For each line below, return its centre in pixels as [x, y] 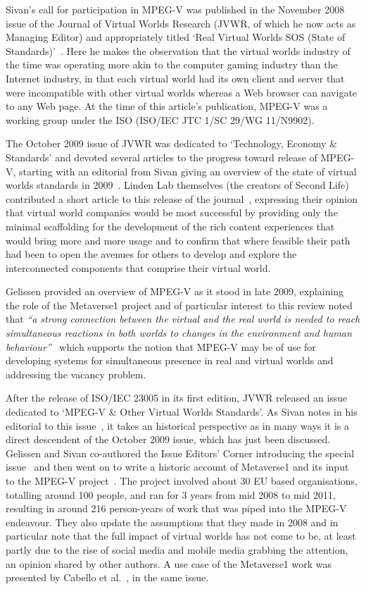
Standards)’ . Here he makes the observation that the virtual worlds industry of [178, 50]
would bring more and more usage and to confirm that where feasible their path [178, 240]
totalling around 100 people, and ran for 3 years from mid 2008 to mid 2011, [171, 494]
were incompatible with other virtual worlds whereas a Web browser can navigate [182, 92]
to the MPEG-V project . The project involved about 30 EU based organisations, [182, 480]
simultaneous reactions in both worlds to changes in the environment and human [179, 333]
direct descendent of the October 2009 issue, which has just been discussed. [168, 439]
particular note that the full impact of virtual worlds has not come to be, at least [181, 536]
